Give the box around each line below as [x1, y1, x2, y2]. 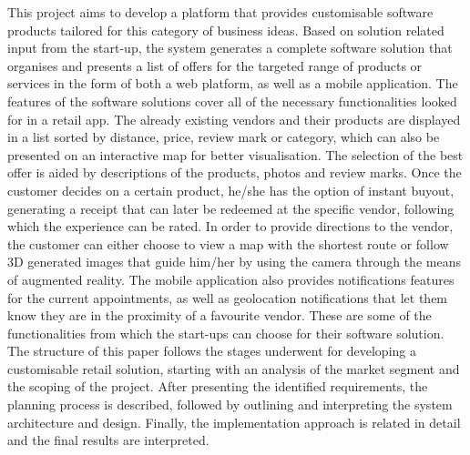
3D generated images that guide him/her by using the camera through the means [7, 252, 461, 271]
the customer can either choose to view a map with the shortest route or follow [7, 234, 449, 253]
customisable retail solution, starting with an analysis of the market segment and [7, 359, 460, 378]
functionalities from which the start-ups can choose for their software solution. [7, 323, 444, 342]
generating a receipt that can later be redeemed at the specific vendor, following [7, 198, 455, 217]
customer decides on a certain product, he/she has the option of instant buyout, [7, 180, 455, 199]
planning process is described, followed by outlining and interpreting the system [7, 395, 453, 414]
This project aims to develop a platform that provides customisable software [7, 3, 434, 21]
